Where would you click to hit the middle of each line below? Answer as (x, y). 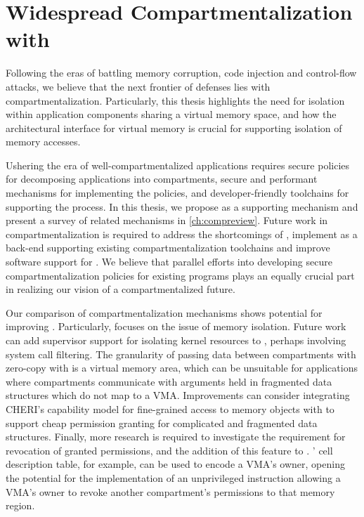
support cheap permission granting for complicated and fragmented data (162, 423)
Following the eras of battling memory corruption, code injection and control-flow (181, 73)
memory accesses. (43, 142)
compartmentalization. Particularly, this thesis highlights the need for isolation (175, 100)
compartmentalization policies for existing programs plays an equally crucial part (180, 275)
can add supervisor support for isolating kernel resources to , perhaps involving (176, 340)
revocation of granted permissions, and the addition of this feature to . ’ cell (169, 450)
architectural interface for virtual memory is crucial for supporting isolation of (174, 127)
